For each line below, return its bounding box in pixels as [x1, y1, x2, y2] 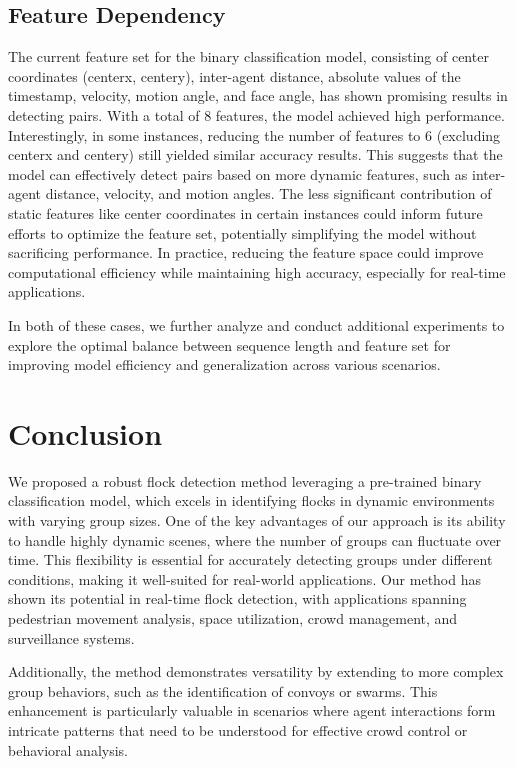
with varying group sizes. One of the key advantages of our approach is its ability [8, 510, 506, 531]
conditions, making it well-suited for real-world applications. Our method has [8, 568, 482, 589]
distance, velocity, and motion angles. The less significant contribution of [45, 183, 492, 204]
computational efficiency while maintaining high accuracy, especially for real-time [8, 261, 506, 282]
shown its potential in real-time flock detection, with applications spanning [8, 588, 467, 609]
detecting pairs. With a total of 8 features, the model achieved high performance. [8, 104, 505, 125]
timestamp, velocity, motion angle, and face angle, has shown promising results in [8, 85, 508, 106]
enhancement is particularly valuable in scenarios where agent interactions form [8, 700, 496, 721]
